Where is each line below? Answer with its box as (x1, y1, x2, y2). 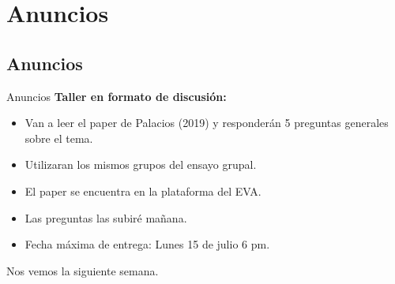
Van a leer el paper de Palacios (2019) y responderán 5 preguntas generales (24, 114, 389, 131)
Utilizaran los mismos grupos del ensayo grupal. (24, 156, 257, 173)
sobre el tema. (24, 129, 93, 146)
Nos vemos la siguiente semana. (6, 262, 159, 278)
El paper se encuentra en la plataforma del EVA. (24, 182, 261, 199)
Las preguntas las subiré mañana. (24, 209, 187, 226)
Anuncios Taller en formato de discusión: (6, 88, 227, 104)
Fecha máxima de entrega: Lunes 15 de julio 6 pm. (24, 236, 270, 252)
